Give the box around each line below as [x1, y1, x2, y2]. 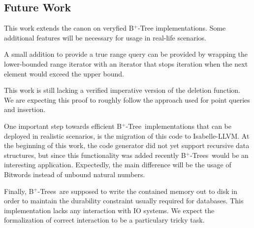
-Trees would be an [190, 150, 249, 160]
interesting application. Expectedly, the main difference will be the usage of [4, 159, 231, 170]
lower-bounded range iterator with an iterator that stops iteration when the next [4, 58, 248, 69]
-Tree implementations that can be [126, 120, 231, 131]
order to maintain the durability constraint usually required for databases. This [4, 195, 244, 206]
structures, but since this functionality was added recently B [4, 150, 186, 160]
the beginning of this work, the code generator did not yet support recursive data [4, 140, 250, 151]
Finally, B [4, 186, 34, 196]
